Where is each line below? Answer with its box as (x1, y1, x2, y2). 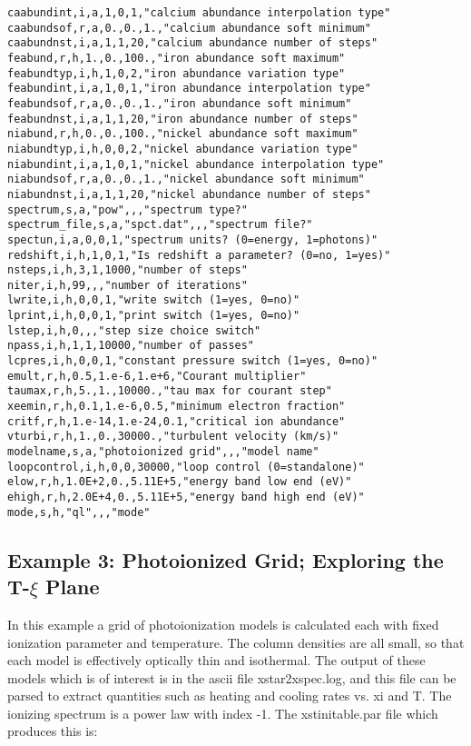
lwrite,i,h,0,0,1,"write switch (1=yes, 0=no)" (7, 293, 300, 307)
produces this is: (7, 721, 98, 741)
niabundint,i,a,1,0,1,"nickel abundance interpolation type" (7, 157, 385, 171)
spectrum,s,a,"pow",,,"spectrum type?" (7, 203, 248, 216)
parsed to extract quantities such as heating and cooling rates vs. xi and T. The (7, 686, 452, 705)
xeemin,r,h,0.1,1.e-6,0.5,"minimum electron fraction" (7, 400, 346, 413)
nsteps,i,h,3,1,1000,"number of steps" (7, 264, 248, 277)
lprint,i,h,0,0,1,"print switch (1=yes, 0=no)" (7, 309, 300, 323)
